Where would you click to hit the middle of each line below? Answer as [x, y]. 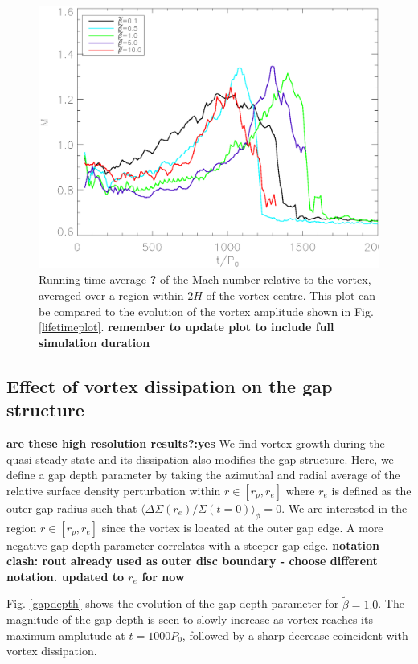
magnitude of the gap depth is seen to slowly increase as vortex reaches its [190, 619]
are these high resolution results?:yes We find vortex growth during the [196, 443]
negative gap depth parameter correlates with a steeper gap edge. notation [193, 545]
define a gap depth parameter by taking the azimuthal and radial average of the [203, 475]
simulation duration [94, 342]
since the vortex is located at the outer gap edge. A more [242, 527]
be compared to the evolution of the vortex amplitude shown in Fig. [206, 311]
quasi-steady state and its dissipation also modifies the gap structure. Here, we [200, 459]
